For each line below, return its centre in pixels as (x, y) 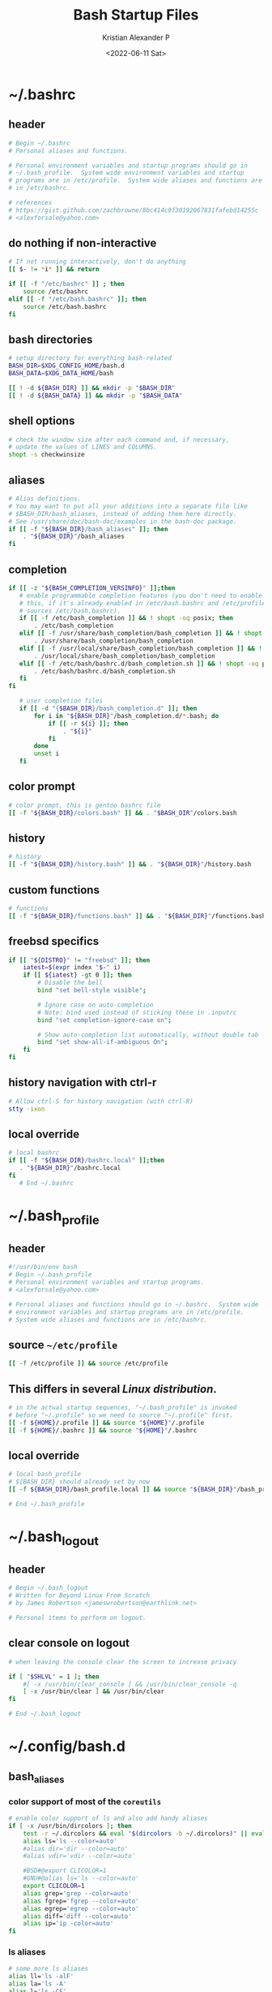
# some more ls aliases (49, 1969)
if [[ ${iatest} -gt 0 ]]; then (77, 975)
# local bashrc (34, 1153)
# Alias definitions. (45, 499)
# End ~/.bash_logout (45, 1714)
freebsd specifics (54, 941)
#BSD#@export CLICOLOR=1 (65, 1871)
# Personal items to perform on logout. (78, 1618)
